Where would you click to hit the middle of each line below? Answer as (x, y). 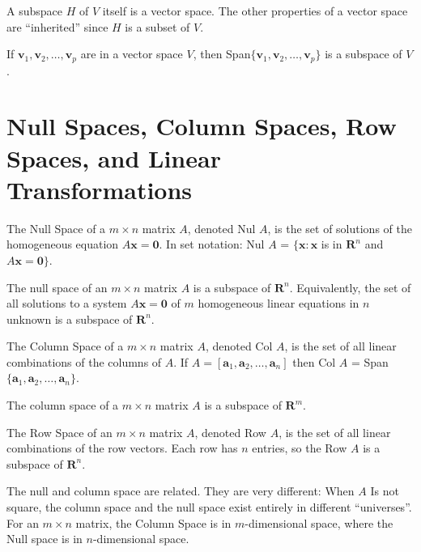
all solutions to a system (67, 303)
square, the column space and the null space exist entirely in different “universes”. (209, 507)
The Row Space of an (60, 432)
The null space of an (57, 287)
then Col (314, 361)
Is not (385, 491)
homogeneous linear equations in (279, 303)
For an (23, 522)
